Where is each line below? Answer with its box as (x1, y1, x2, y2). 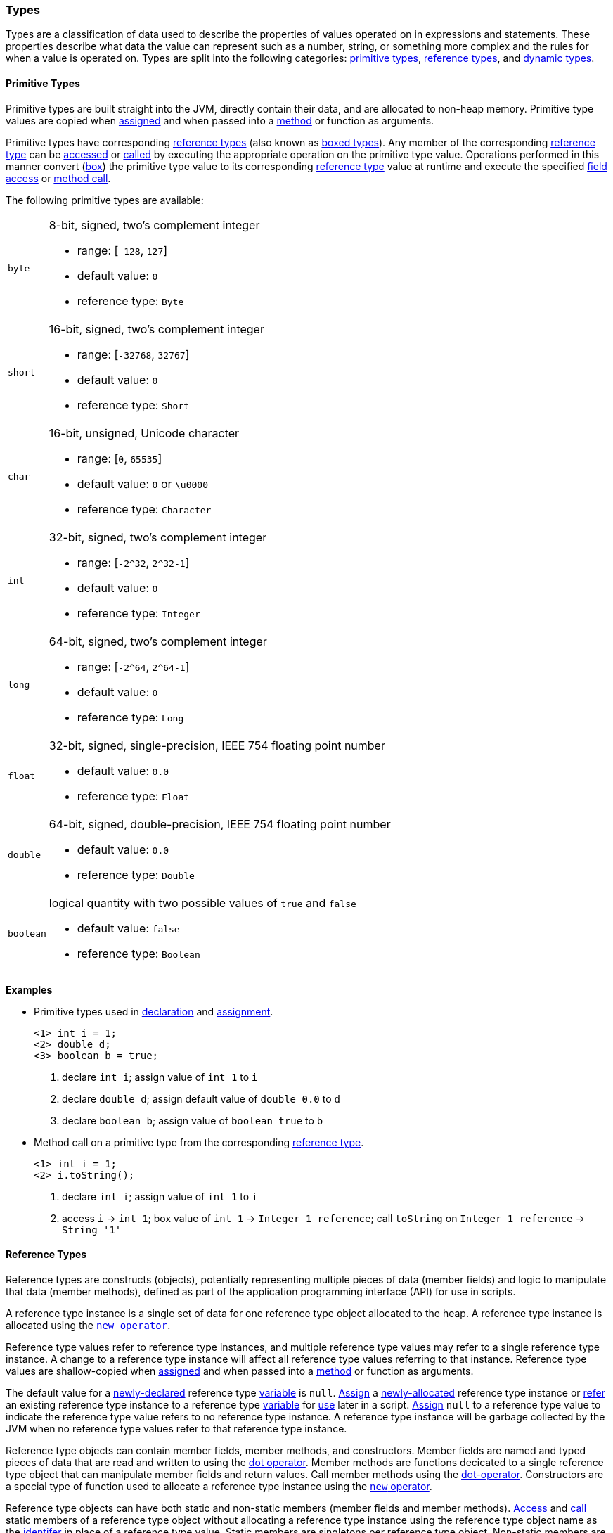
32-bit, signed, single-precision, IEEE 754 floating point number (49, 738, 385, 752)
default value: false (77, 921, 180, 935)
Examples (6, 983, 53, 996)
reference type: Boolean (77, 946, 200, 961)
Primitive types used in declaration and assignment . (34, 1005, 273, 1018)
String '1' (62, 1224, 122, 1236)
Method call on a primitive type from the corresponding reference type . (34, 1136, 364, 1148)
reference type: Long (77, 710, 184, 724)
